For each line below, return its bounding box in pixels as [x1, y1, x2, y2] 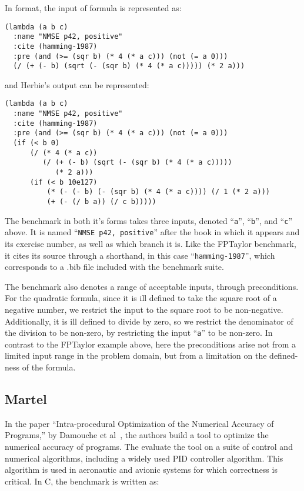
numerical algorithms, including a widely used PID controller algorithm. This [5, 452, 283, 464]
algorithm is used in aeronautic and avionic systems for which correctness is [5, 463, 278, 476]
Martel [5, 390, 47, 408]
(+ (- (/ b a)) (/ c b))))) [46, 198, 156, 206]
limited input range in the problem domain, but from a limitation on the [5, 349, 267, 362]
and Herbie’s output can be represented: [5, 78, 149, 91]
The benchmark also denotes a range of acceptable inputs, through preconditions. [5, 280, 299, 292]
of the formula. [22, 361, 76, 373]
